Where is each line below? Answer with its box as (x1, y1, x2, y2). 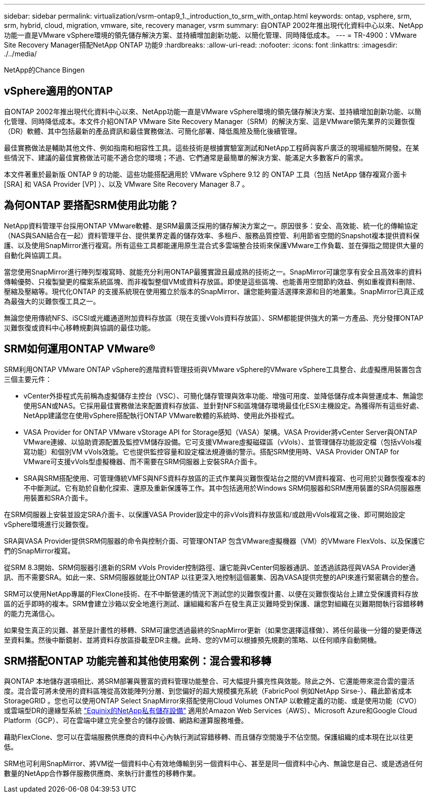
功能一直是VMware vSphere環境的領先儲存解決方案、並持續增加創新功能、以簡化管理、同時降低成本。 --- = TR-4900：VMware (4, 31, 417, 39)
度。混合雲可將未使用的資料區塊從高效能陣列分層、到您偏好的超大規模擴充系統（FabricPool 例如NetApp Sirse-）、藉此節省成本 (4, 687, 412, 696)
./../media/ (4, 50, 37, 58)
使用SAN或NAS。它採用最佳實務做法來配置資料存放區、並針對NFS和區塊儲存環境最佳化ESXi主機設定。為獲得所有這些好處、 (24, 401, 424, 410)
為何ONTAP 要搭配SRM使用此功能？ (4, 199, 179, 212)
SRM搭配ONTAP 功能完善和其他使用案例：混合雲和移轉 (4, 654, 271, 667)
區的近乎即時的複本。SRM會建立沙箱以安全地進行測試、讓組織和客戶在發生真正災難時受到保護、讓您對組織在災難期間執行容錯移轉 (4, 599, 424, 608)
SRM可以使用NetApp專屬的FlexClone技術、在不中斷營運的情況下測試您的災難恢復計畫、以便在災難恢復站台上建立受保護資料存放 (4, 589, 419, 598)
